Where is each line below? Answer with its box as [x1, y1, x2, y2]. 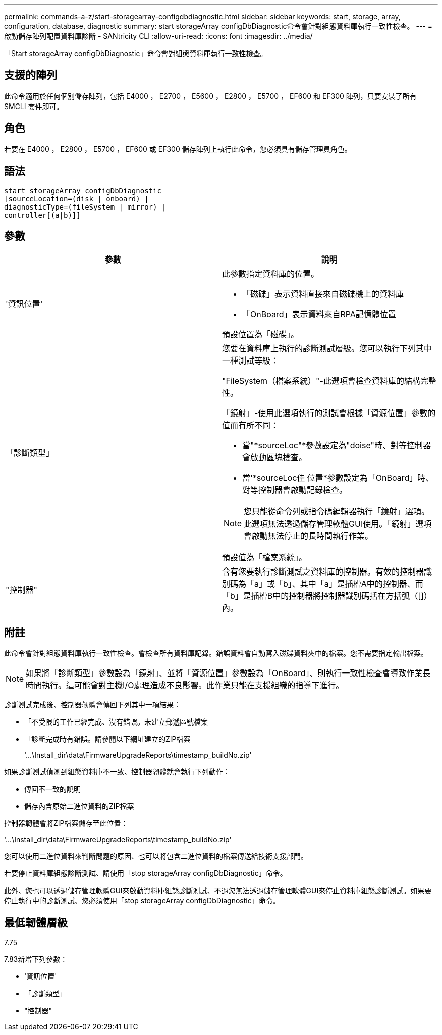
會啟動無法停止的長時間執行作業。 [244, 531, 373, 541]
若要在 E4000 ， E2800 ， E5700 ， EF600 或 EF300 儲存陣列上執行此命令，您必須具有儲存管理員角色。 [4, 144, 352, 153]
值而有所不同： [222, 420, 279, 431]
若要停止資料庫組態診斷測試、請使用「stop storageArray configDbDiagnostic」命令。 [4, 869, 287, 878]
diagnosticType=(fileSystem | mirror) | [4, 202, 166, 211]
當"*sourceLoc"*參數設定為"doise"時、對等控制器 [242, 440, 431, 451]
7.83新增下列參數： [4, 955, 68, 964]
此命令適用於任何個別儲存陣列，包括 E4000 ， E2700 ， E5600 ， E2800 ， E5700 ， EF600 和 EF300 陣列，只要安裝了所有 [4, 91, 417, 100]
